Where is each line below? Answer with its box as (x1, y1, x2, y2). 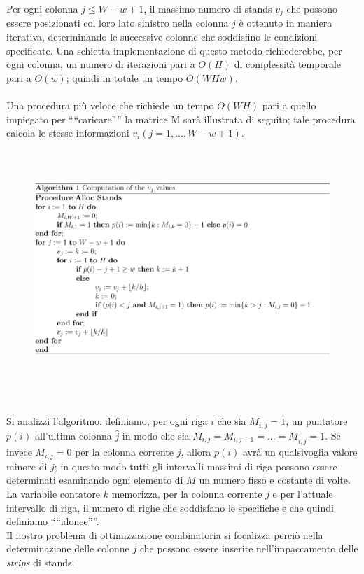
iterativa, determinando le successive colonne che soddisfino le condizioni (6, 29, 318, 44)
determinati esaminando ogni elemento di (6, 472, 183, 487)
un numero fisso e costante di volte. (199, 472, 351, 487)
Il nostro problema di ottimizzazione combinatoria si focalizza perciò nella (6, 527, 323, 542)
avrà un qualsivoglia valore (243, 444, 358, 459)
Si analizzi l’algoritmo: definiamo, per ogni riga (6, 414, 208, 428)
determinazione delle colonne (6, 541, 129, 556)
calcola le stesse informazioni (6, 125, 129, 140)
